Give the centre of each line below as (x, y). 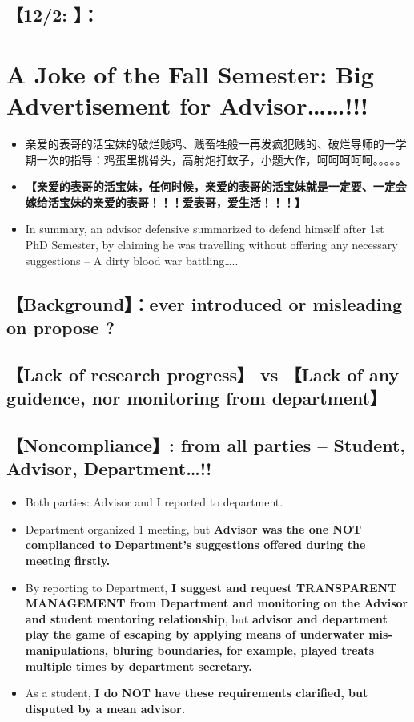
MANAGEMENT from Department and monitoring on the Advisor (217, 603)
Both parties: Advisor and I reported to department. (154, 502)
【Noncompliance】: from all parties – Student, (206, 444)
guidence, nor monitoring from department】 (197, 398)
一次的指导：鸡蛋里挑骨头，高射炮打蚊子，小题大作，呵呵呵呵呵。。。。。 (221, 159)
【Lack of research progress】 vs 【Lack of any (203, 374)
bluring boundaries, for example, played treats (243, 649)
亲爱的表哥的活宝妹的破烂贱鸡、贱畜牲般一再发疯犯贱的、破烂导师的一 (210, 144)
